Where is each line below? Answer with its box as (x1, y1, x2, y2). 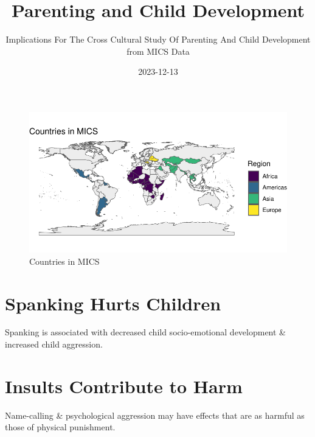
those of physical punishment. (5, 421, 116, 433)
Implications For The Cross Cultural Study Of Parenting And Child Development (5, 33, 311, 46)
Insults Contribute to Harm (5, 373, 243, 398)
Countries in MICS (29, 254, 100, 267)
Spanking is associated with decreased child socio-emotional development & (5, 326, 286, 338)
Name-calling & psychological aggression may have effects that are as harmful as (5, 408, 305, 421)
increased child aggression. (5, 338, 103, 351)
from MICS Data (126, 44, 190, 57)
